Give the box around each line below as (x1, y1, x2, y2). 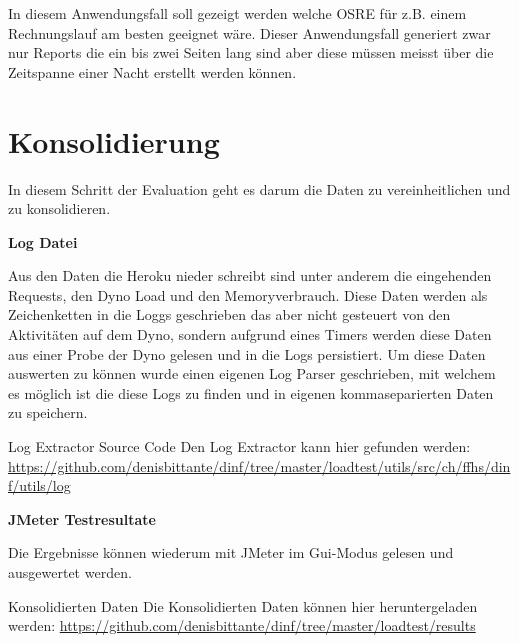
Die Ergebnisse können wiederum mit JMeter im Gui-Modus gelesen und (8, 542, 454, 563)
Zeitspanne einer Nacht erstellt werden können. (8, 61, 297, 82)
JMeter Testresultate (8, 508, 156, 529)
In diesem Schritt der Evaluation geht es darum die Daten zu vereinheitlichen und (8, 178, 511, 199)
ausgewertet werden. (8, 562, 132, 582)
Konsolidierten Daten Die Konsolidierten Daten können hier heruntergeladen (8, 595, 478, 616)
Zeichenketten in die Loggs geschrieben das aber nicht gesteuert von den (8, 304, 451, 325)
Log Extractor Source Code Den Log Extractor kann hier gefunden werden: (8, 436, 471, 457)
